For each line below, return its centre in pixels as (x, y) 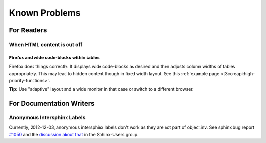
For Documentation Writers (52, 103)
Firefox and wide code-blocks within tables (54, 57)
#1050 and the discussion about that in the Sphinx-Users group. (74, 134)
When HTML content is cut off (46, 44)
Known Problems (45, 13)
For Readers (28, 30)
